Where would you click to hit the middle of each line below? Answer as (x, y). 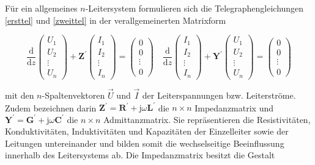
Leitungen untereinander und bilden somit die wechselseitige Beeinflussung (145, 143)
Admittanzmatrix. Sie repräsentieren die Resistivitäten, (207, 119)
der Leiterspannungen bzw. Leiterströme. (219, 95)
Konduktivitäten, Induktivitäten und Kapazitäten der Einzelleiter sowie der (147, 131)
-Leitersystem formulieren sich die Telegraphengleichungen (195, 8)
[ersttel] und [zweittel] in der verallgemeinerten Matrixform (116, 20)
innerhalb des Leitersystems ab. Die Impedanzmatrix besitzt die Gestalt (140, 155)
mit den (20, 95)
